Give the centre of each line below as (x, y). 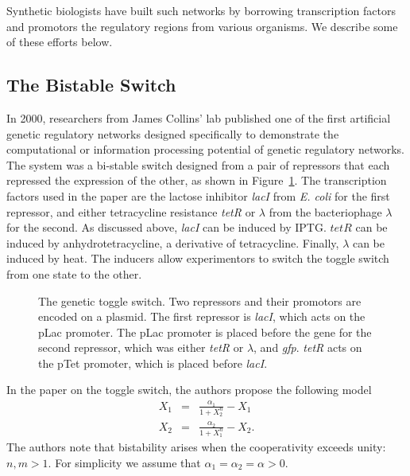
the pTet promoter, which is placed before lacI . (153, 363)
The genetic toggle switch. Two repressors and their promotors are (200, 300)
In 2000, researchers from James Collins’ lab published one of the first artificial (199, 117)
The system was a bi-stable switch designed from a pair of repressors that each (198, 164)
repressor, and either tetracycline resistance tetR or (131, 211)
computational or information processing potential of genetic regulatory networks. (206, 149)
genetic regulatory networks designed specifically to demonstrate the (173, 133)
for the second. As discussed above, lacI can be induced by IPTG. (166, 227)
